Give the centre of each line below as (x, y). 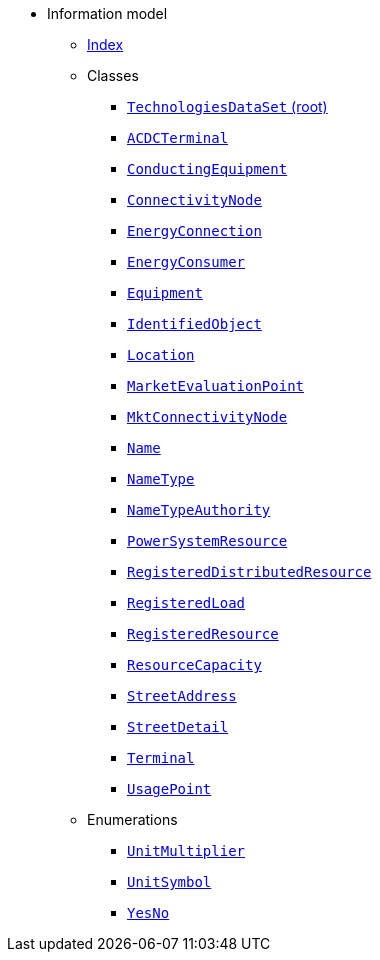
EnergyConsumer (186, 262)
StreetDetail (178, 727)
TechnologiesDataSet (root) (227, 106)
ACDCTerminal (178, 138)
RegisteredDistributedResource (249, 572)
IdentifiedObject (194, 324)
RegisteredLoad (186, 603)
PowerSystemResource (207, 541)
